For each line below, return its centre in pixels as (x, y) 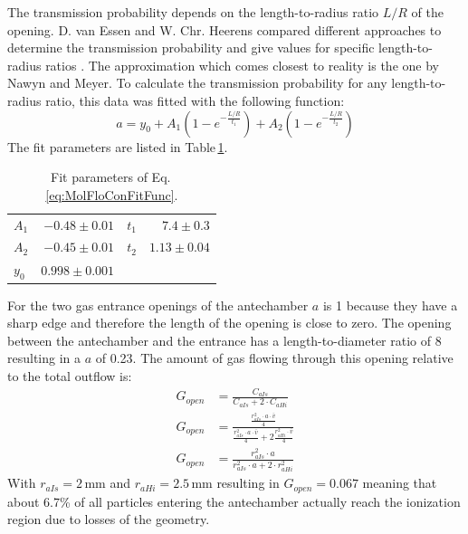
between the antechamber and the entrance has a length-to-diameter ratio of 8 (224, 340)
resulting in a (44, 358)
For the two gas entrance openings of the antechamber (158, 305)
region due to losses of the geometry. (109, 519)
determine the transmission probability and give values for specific (191, 48)
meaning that (400, 483)
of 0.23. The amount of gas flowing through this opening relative (274, 358)
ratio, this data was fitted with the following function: (195, 100)
